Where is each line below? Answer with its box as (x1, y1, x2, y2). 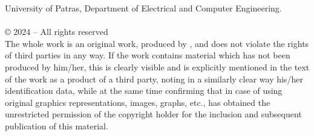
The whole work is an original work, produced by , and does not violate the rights (5, 37, 309, 49)
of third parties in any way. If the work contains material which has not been (5, 49, 290, 61)
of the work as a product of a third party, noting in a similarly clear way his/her (5, 72, 303, 85)
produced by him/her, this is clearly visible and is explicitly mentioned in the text (5, 60, 310, 73)
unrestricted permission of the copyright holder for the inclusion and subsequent (5, 108, 302, 120)
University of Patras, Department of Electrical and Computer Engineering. (5, 2, 282, 14)
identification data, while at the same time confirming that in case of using (5, 84, 283, 97)
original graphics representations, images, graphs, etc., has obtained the (5, 96, 270, 108)
